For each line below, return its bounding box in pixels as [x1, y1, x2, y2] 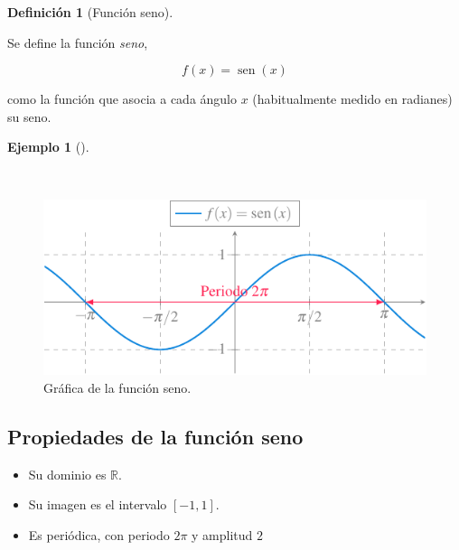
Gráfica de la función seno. [43, 378, 192, 396]
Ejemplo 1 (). [7, 137, 89, 156]
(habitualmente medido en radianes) [252, 89, 453, 108]
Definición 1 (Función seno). [7, 3, 173, 21]
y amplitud [192, 525, 253, 544]
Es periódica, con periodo [28, 525, 170, 544]
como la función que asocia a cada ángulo [7, 89, 238, 108]
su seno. [7, 107, 52, 126]
